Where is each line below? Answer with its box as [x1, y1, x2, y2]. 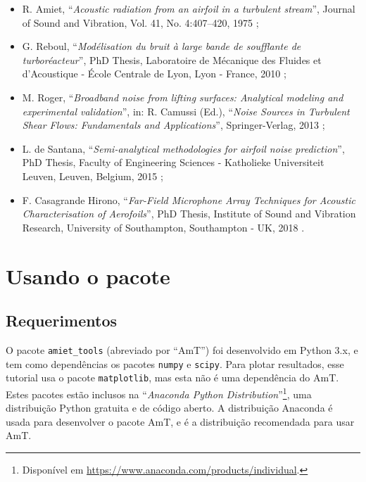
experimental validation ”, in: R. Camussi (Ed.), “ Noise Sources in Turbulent [22, 103, 350, 118]
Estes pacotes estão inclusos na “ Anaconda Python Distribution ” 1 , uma [6, 384, 312, 401]
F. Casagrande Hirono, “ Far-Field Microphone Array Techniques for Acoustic [22, 192, 355, 207]
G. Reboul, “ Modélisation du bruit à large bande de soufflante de [22, 39, 301, 53]
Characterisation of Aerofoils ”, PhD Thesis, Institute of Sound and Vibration [22, 206, 356, 221]
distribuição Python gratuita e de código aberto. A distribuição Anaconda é [6, 400, 333, 415]
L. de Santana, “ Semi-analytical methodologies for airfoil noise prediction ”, [22, 141, 345, 156]
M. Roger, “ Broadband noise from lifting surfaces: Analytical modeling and [22, 89, 343, 104]
